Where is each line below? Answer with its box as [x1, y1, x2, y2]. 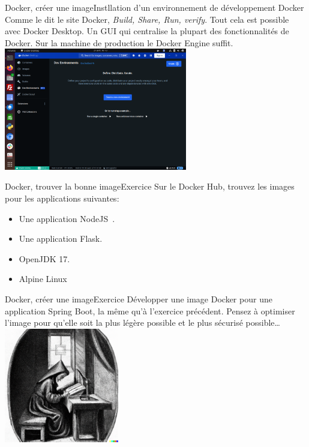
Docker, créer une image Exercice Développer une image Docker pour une [5, 292, 272, 305]
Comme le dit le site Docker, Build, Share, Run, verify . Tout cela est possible [5, 13, 289, 25]
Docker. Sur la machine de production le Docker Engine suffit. [5, 36, 233, 49]
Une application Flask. [19, 232, 103, 245]
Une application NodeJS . [19, 212, 115, 224]
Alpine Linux [19, 272, 67, 285]
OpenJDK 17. [19, 252, 70, 265]
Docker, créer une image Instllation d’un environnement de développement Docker [5, 1, 304, 13]
